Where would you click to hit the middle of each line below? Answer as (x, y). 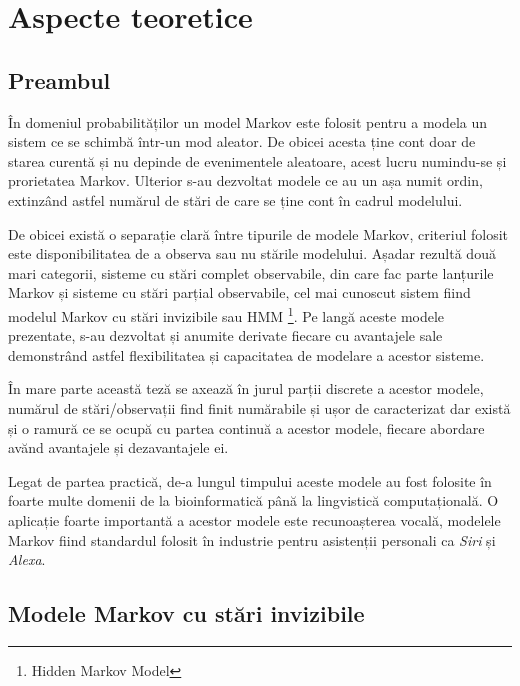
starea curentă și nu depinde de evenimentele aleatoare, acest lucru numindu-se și (257, 160)
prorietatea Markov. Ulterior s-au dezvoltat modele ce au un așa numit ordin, (245, 180)
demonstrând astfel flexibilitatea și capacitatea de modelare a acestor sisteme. (246, 354)
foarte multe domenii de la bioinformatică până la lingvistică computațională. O (253, 500)
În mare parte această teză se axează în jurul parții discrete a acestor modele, (246, 388)
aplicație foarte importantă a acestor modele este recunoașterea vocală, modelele (254, 519)
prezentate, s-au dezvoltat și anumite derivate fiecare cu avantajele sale (225, 335)
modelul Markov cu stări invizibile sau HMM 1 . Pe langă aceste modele (226, 314)
